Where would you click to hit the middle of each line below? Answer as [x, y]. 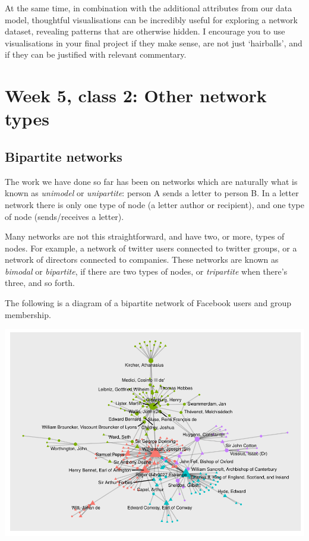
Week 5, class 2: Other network [136, 95]
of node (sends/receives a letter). [64, 216]
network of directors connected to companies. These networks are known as [142, 260]
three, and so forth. [40, 283]
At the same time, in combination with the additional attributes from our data [149, 8]
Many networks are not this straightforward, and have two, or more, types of [145, 236]
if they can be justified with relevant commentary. [96, 54]
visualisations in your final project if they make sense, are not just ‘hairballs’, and [154, 43]
